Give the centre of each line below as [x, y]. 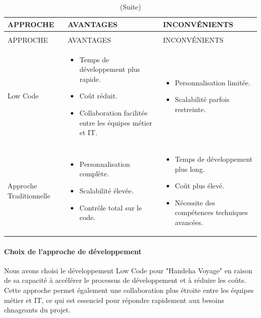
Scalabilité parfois [202, 99]
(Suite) [130, 7]
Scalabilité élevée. [106, 190]
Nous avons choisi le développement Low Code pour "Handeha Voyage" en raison [128, 270]
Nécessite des [195, 202]
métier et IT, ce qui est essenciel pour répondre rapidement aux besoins [114, 300]
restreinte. [190, 109]
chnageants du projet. [37, 310]
